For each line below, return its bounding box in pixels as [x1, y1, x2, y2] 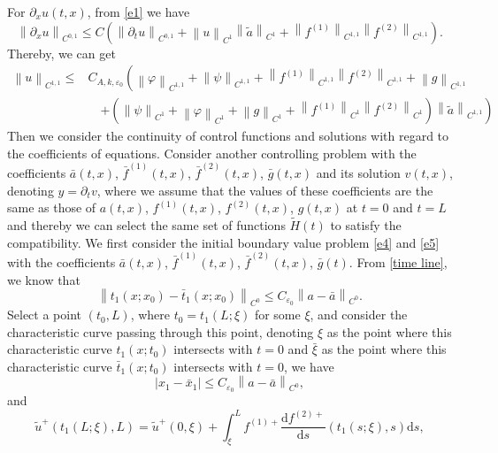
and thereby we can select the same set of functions [7, 216, 286, 234]
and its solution [316, 164, 401, 182]
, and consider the [310, 305, 408, 324]
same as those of [7, 198, 96, 217]
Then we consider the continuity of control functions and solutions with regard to [7, 127, 449, 145]
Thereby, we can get [7, 43, 116, 62]
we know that [7, 270, 80, 288]
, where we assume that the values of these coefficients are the [96, 180, 433, 199]
